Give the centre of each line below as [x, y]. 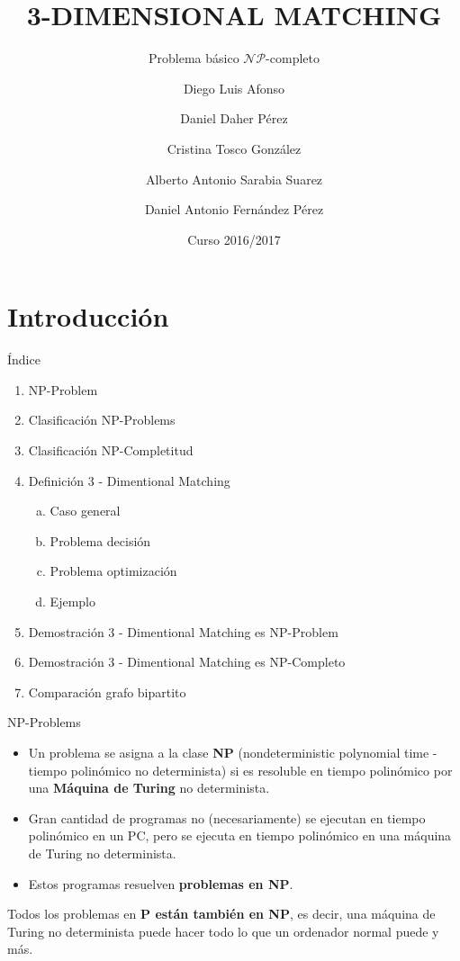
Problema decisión [100, 540]
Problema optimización [113, 571]
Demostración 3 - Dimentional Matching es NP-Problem [183, 631]
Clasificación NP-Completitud [111, 450]
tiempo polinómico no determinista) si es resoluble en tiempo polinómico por [240, 770]
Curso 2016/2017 [234, 239]
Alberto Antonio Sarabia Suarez [234, 179]
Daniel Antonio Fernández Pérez [234, 209]
